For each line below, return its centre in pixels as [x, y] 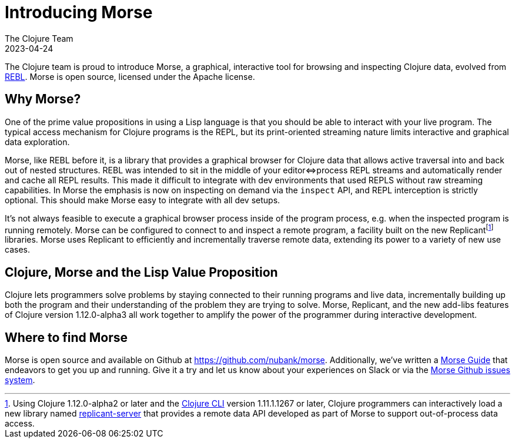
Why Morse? [43, 99]
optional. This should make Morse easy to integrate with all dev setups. [143, 200]
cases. [17, 250]
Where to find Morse [66, 337]
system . [20, 380]
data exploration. [37, 142]
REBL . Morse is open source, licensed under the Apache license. [130, 76]
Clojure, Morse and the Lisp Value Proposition [141, 272]
